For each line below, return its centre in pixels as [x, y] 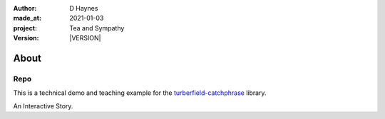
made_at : [27, 18]
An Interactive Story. [43, 106]
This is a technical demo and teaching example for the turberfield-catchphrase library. [140, 93]
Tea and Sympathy [97, 28]
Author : [25, 8]
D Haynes [84, 8]
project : [25, 28]
